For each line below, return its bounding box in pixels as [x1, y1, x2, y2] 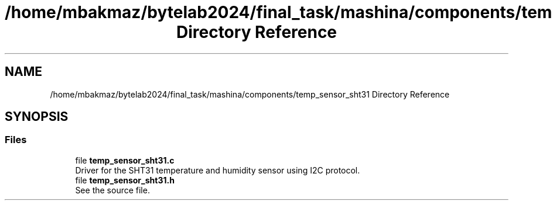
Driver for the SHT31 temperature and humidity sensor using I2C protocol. [75, 165, 360, 175]
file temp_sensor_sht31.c [75, 155, 175, 165]
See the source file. [75, 185, 150, 195]
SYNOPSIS [5, 109, 69, 124]
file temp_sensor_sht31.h [75, 175, 175, 185]
